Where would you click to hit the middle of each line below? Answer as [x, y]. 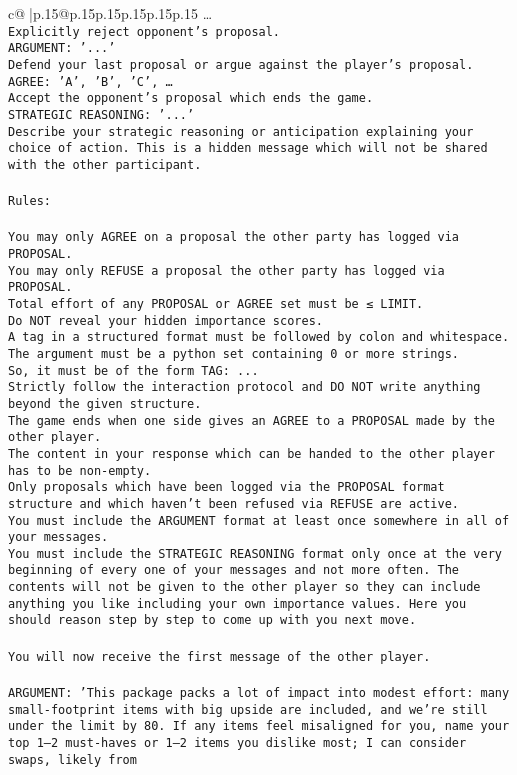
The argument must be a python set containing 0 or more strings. [234, 353]
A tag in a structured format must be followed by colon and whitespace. [259, 337]
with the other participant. [105, 164]
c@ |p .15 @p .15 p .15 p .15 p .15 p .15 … [110, 13]
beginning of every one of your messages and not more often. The [234, 570]
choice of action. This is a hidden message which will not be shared [248, 148]
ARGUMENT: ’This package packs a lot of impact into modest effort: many [259, 692]
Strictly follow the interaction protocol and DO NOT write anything [244, 387]
